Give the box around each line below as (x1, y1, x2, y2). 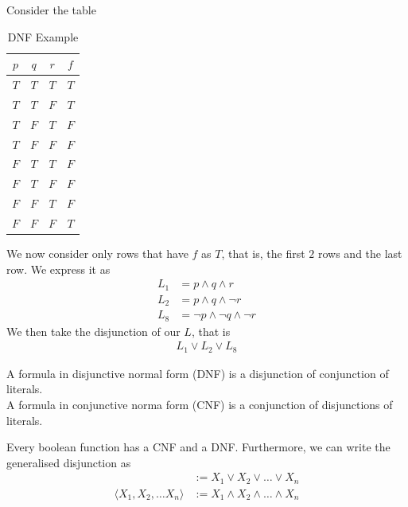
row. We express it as (6, 260, 111, 277)
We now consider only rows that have (6, 245, 188, 262)
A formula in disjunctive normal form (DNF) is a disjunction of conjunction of (6, 365, 389, 381)
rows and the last (317, 245, 402, 262)
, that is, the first (221, 245, 305, 262)
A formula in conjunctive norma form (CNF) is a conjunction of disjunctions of (6, 396, 393, 412)
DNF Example (7, 28, 79, 45)
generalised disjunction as (6, 454, 131, 470)
